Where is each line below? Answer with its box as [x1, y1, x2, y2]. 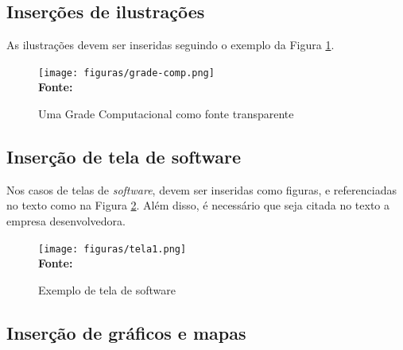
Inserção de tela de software [6, 144, 241, 169]
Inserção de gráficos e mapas [6, 320, 246, 344]
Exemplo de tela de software [38, 281, 176, 298]
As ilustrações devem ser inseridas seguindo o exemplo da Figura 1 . [6, 37, 335, 53]
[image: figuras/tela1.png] [38, 243, 187, 255]
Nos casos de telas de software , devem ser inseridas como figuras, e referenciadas [6, 181, 397, 198]
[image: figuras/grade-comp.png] [38, 67, 215, 79]
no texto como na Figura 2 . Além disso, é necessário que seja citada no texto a [6, 197, 390, 213]
